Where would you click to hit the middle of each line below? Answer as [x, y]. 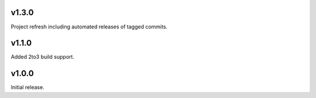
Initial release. [28, 88]
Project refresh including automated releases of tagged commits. [89, 27]
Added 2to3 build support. [42, 57]
